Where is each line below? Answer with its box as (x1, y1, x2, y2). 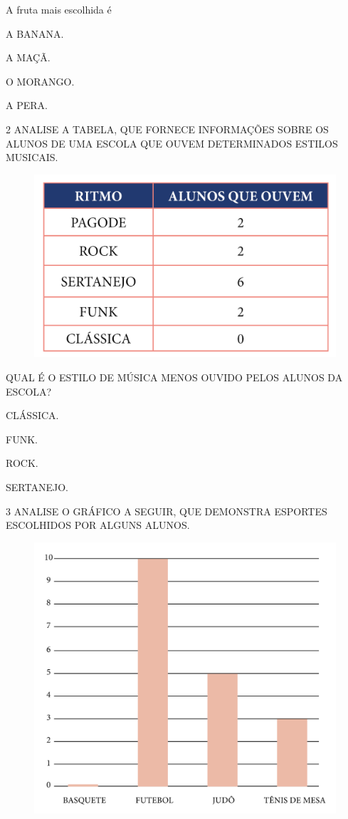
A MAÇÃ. (6, 50, 51, 65)
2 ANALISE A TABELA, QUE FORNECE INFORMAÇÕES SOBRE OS (6, 121, 329, 136)
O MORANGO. (6, 73, 75, 88)
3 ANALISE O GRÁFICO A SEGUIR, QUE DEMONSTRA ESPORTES (6, 503, 327, 518)
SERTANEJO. (6, 480, 68, 495)
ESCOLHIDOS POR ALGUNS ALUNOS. (6, 517, 190, 532)
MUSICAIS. (6, 150, 58, 165)
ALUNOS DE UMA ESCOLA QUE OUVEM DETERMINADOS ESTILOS (6, 135, 338, 150)
